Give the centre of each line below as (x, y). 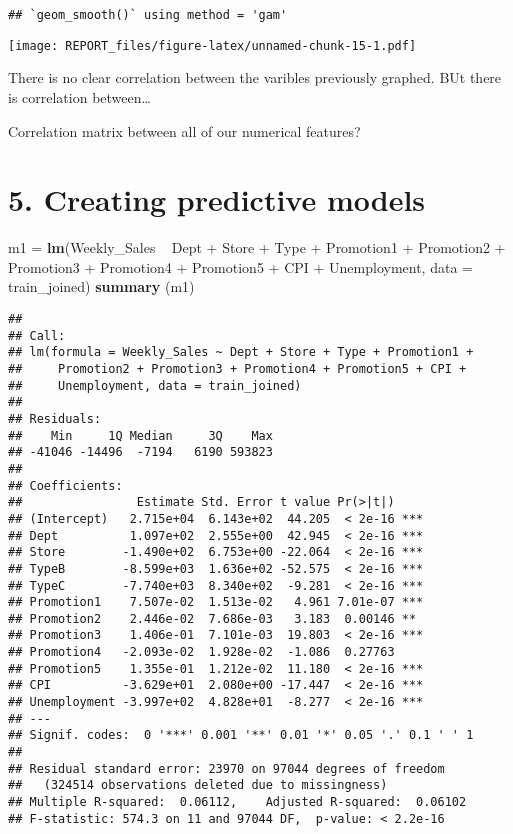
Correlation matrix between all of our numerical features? (184, 130)
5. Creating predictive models (217, 199)
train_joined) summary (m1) (101, 286)
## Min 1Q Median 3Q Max (140, 435)
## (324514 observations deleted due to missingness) (198, 785)
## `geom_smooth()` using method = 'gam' (148, 15)
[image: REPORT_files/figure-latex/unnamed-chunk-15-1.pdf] (212, 45)
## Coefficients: (65, 485)
